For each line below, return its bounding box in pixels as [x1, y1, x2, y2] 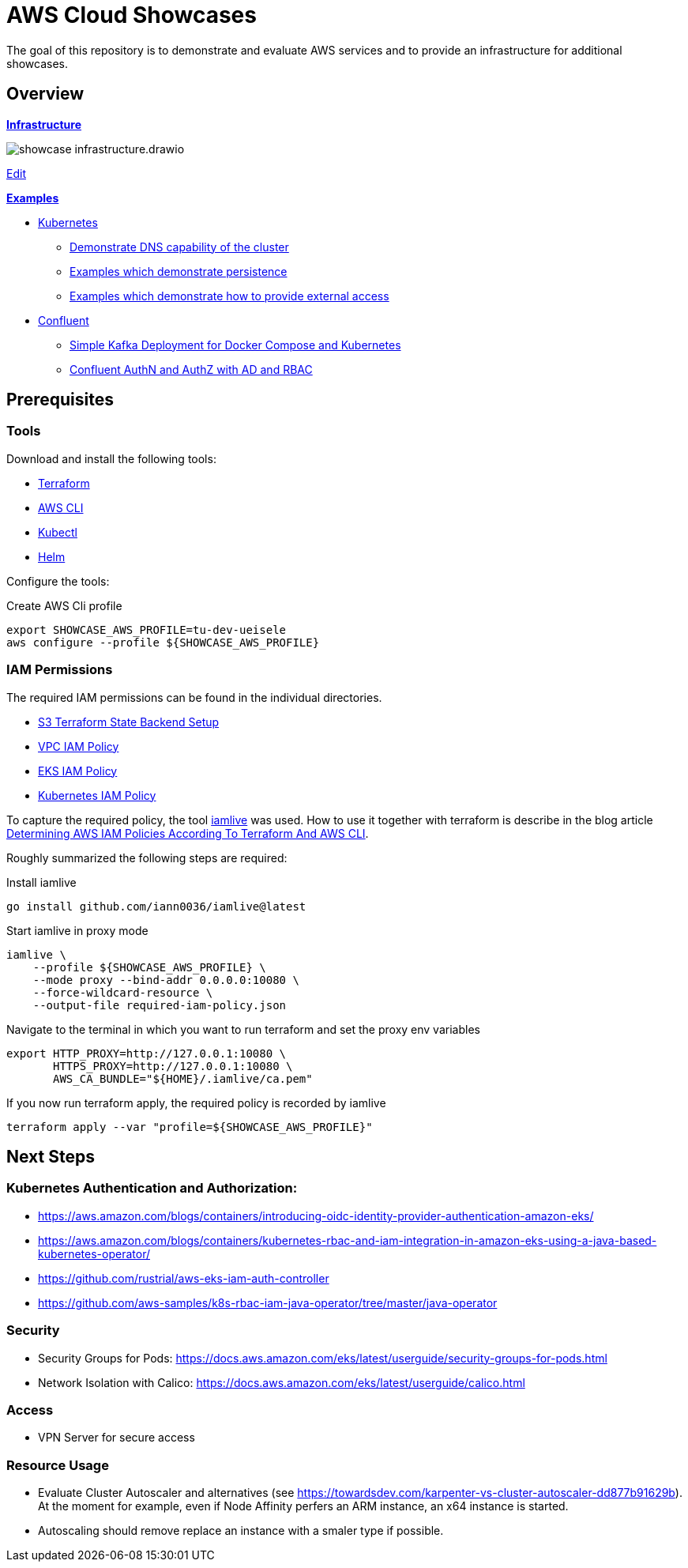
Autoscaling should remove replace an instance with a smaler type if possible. [38, 1524, 444, 1538]
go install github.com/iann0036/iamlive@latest [6, 899, 306, 913]
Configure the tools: [6, 574, 110, 588]
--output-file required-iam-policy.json [32, 998, 287, 1012]
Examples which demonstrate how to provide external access [70, 288, 389, 303]
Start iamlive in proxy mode [6, 923, 149, 937]
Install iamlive [6, 875, 77, 889]
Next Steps [6, 1146, 95, 1167]
